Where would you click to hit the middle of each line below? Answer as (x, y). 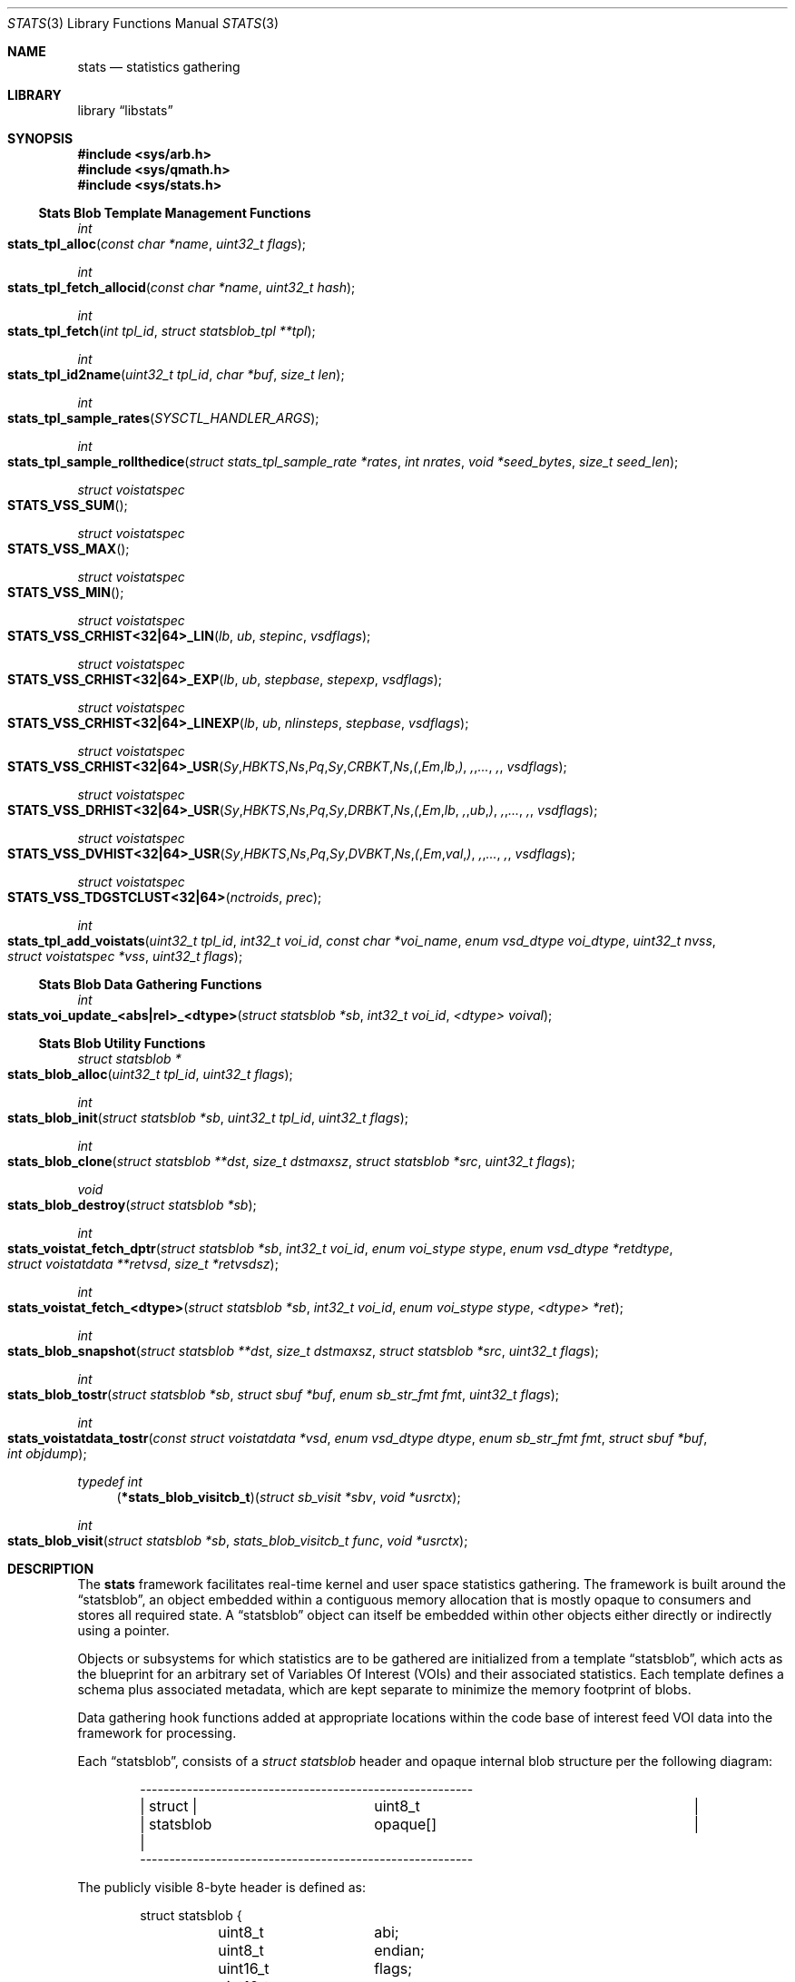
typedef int (110, 1482)
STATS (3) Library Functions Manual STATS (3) (143, 23)
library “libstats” (125, 110)
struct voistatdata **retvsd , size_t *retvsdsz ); (143, 1264)
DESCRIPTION (51, 1569)
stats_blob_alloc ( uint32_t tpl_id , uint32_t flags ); (150, 1074)
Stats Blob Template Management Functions (175, 213)
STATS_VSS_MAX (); (69, 549)
